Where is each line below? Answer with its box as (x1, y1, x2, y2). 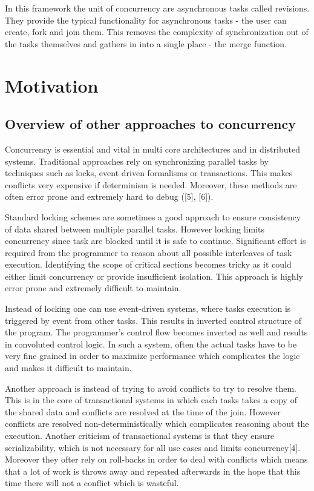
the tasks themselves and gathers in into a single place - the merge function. (5, 37, 287, 50)
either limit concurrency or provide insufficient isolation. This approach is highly (5, 269, 303, 282)
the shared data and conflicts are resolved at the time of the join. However (5, 405, 281, 418)
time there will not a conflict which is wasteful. (5, 476, 179, 489)
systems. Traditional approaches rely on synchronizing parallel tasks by (5, 154, 269, 167)
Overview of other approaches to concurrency (5, 114, 296, 133)
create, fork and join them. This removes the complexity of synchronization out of (5, 25, 309, 38)
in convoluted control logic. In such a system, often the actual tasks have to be (5, 337, 297, 350)
